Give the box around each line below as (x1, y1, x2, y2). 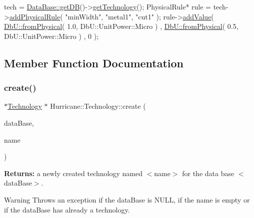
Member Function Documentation (4, 55, 184, 70)
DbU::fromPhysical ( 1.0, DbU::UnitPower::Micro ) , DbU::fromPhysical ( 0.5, (4, 21, 238, 31)
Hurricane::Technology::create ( (50, 101, 146, 111)
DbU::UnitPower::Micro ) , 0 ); (4, 30, 99, 41)
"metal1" (105, 11, 131, 21)
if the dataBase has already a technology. (4, 204, 130, 215)
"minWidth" (65, 11, 101, 21)
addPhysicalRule (9, 11, 60, 21)
